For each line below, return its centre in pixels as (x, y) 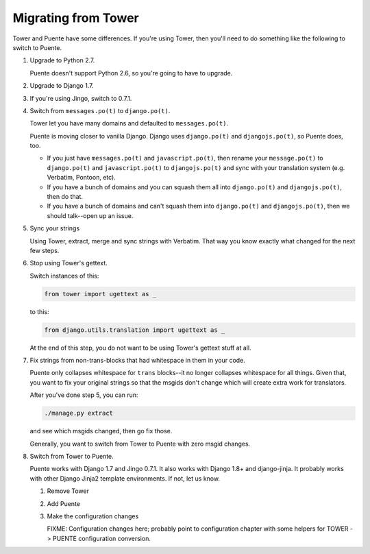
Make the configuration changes (93, 516)
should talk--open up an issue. (90, 215)
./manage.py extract (78, 413)
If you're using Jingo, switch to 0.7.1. (81, 98)
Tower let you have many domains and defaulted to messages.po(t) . (129, 123)
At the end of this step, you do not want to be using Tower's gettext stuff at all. (140, 348)
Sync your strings (55, 228)
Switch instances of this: (64, 276)
